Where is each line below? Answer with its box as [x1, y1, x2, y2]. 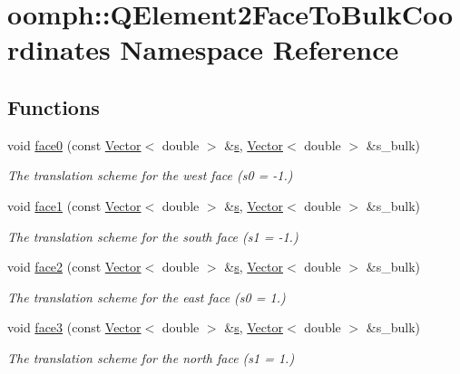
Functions [7, 92, 100, 120]
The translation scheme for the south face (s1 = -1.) [7, 226, 299, 245]
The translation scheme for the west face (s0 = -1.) [7, 166, 293, 185]
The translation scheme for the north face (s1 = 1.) [7, 348, 295, 367]
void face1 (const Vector [7, 196, 142, 215]
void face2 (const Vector [7, 257, 142, 276]
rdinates [7, 31, 111, 68]
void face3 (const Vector [7, 318, 142, 337]
